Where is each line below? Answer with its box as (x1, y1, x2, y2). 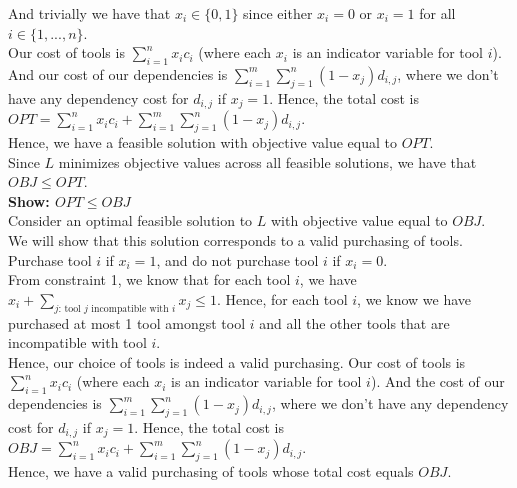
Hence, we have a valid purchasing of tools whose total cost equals (8, 461, 414, 482)
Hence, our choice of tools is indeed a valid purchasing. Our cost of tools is (8, 351, 466, 372)
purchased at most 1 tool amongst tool (8, 312, 246, 333)
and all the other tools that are (259, 312, 450, 333)
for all (419, 3, 456, 23)
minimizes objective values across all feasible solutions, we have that (58, 151, 477, 172)
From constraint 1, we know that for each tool (8, 269, 291, 290)
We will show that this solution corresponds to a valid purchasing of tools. (8, 230, 463, 250)
